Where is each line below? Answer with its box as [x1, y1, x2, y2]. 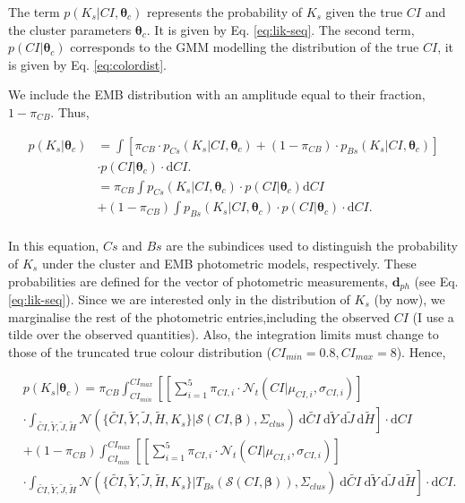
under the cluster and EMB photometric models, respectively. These [41, 253, 417, 272]
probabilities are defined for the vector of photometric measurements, [8, 271, 388, 290]
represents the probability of [147, 3, 302, 21]
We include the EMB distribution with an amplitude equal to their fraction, [8, 85, 426, 104]
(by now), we [374, 289, 445, 308]
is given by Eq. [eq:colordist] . [8, 55, 167, 73]
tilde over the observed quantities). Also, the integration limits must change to [8, 325, 439, 344]
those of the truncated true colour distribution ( [8, 342, 271, 361]
